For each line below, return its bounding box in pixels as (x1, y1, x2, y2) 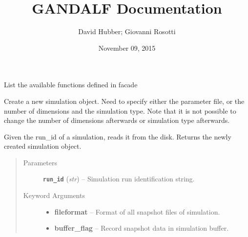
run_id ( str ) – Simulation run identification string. (42, 174, 195, 184)
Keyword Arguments (23, 190, 85, 200)
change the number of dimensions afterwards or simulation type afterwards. (4, 115, 230, 125)
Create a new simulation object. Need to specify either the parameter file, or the (4, 96, 245, 106)
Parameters (23, 157, 57, 167)
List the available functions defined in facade (4, 79, 138, 90)
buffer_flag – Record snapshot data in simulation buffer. (54, 223, 229, 233)
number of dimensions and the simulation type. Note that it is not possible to (4, 105, 236, 116)
